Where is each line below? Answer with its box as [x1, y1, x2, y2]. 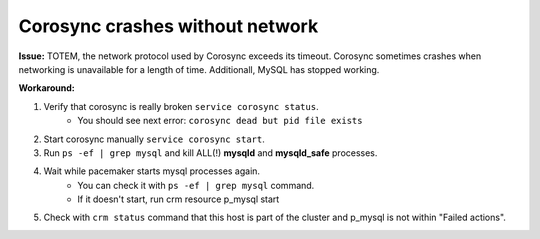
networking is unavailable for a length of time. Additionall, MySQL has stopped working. [18, 63, 380, 75]
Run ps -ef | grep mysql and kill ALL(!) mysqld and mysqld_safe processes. [43, 146, 378, 159]
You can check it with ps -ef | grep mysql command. [77, 179, 315, 191]
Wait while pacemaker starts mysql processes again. [43, 165, 260, 177]
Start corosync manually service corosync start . [43, 133, 265, 145]
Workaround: [18, 82, 75, 94]
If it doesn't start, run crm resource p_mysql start [77, 193, 280, 205]
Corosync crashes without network [18, 15, 319, 37]
